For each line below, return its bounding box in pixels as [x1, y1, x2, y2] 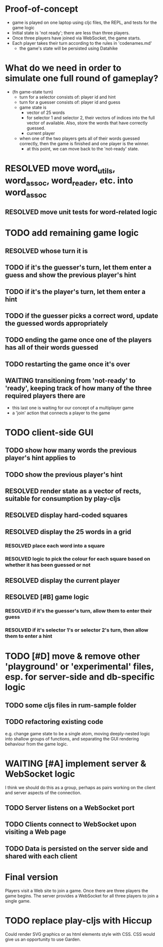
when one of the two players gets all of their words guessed [19, 135, 140, 141]
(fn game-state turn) [12, 89, 54, 94]
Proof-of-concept [5, 3, 78, 15]
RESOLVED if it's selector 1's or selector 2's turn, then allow [5, 627, 148, 633]
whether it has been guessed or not [5, 561, 91, 568]
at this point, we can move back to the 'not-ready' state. [26, 146, 140, 151]
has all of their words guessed [5, 343, 98, 352]
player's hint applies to [5, 454, 76, 462]
